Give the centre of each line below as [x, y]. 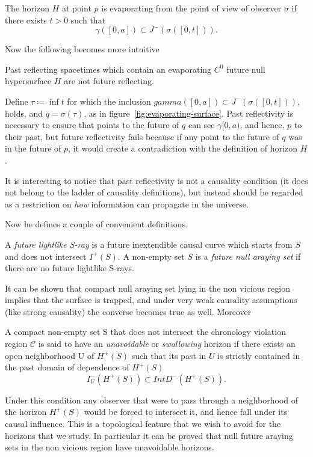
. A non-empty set [151, 256]
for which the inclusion [109, 101]
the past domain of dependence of [67, 367]
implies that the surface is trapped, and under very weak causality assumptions [151, 300]
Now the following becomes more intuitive [82, 49]
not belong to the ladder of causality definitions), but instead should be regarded [154, 192]
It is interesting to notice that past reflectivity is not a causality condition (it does [156, 180]
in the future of [33, 148]
